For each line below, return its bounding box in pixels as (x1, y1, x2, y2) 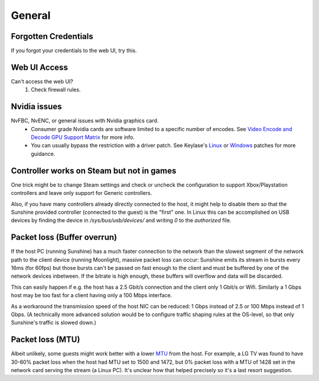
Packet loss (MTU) (11, 334, 80, 345)
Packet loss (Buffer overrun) (11, 232, 118, 242)
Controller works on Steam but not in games (11, 165, 177, 175)
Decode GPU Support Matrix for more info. (31, 133, 135, 141)
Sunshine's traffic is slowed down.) (11, 319, 97, 326)
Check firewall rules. (31, 86, 81, 93)
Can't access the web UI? (11, 77, 73, 85)
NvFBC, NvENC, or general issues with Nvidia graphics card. (11, 117, 159, 124)
